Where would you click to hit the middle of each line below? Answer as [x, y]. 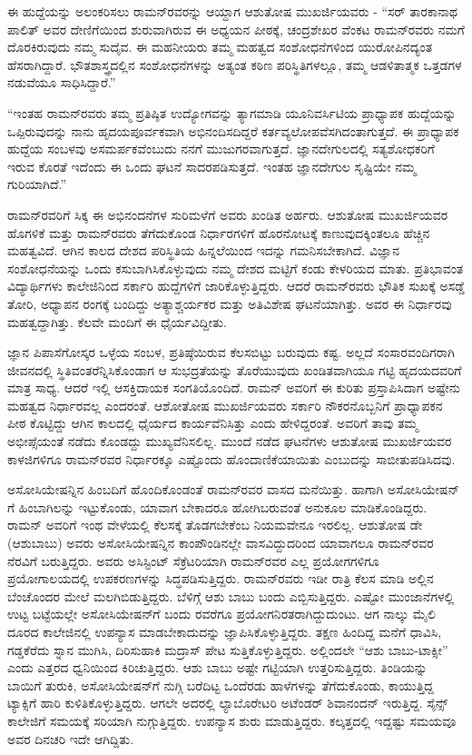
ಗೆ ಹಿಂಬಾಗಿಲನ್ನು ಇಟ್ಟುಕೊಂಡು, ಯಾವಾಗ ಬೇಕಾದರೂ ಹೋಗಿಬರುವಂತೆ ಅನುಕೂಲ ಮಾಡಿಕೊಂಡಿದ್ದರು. [217, 507]
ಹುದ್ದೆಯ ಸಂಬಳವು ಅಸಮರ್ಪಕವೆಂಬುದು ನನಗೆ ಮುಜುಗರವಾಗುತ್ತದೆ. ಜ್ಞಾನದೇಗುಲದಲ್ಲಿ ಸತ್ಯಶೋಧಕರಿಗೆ [221, 149]
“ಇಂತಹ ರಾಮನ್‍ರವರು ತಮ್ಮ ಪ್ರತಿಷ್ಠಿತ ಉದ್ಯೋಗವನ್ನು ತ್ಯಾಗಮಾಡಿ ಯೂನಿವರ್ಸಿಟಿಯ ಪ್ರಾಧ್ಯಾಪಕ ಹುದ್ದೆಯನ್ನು [232, 112]
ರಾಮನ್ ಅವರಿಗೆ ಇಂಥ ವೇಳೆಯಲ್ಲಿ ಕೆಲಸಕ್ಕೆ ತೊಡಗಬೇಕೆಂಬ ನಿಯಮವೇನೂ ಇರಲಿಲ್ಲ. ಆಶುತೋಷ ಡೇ [215, 525]
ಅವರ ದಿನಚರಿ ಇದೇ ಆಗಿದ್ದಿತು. [71, 738]
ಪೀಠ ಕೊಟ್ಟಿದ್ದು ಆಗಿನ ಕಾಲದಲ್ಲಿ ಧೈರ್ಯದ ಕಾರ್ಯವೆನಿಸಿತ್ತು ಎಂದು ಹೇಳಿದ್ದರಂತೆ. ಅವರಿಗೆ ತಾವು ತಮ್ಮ [213, 423]
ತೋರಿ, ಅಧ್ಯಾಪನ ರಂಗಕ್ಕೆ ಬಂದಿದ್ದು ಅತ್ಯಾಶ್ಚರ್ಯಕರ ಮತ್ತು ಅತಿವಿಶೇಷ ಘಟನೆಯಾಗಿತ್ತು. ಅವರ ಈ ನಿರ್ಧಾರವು [230, 303]
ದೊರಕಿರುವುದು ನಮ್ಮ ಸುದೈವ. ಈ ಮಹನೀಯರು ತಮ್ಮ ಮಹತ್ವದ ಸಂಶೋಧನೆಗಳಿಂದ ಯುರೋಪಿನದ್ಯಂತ [220, 47]
